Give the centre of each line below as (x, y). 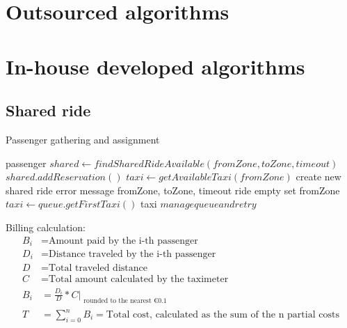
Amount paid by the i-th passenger (123, 241)
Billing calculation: (46, 227)
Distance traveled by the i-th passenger (132, 255)
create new (318, 177)
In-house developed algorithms (155, 66)
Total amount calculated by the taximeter (138, 279)
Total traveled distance (98, 268)
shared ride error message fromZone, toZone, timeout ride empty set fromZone (173, 190)
